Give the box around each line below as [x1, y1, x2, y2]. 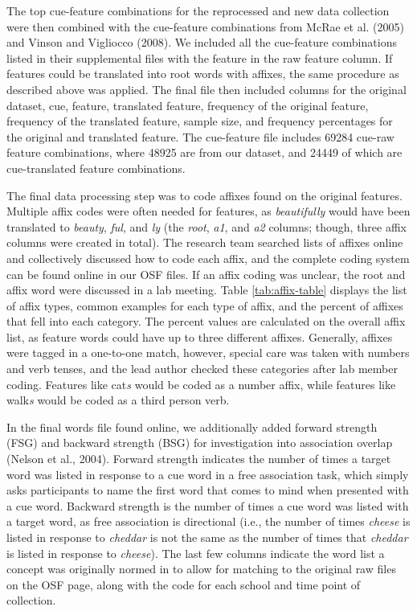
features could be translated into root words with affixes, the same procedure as [6, 65, 399, 82]
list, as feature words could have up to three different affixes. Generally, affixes [6, 328, 393, 345]
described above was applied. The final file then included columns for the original [6, 80, 407, 97]
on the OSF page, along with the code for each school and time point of [6, 576, 361, 593]
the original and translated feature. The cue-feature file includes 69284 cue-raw [6, 128, 395, 145]
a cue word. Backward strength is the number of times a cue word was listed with [6, 497, 409, 514]
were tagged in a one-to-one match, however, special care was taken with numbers [6, 344, 410, 361]
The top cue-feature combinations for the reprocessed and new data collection [6, 2, 390, 18]
